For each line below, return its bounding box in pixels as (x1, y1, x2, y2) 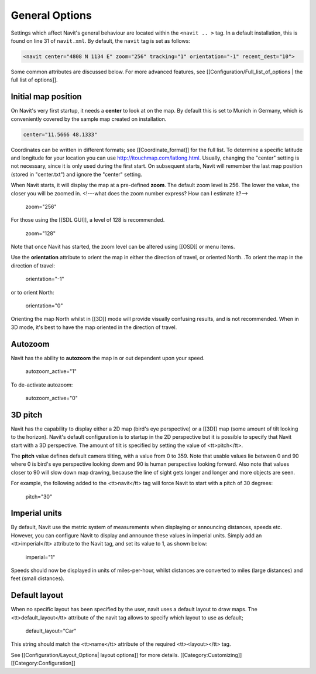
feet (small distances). (11, 575, 64, 582)
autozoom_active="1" (25, 368, 77, 375)
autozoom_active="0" (25, 394, 78, 401)
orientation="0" (25, 302, 63, 309)
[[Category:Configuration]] (11, 660, 75, 667)
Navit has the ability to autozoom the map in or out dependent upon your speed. (11, 354, 205, 361)
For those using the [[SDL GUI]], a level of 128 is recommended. (11, 216, 165, 223)
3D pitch (11, 409, 43, 419)
